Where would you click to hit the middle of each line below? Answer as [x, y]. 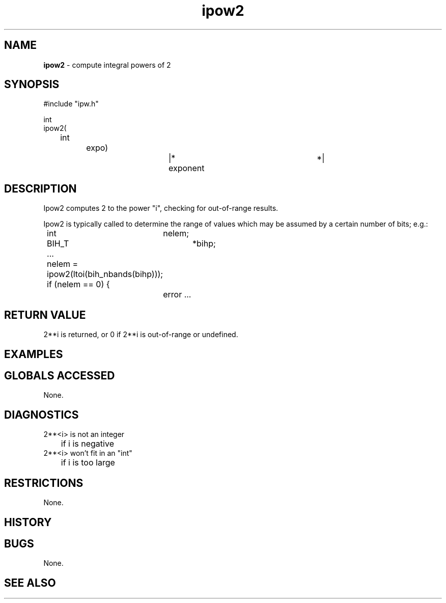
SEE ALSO [30, 583]
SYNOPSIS [32, 85]
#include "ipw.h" [71, 104]
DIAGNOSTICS [41, 415]
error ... [177, 295]
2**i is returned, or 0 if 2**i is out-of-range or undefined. [141, 335]
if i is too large [88, 463]
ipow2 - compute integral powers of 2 [107, 65]
